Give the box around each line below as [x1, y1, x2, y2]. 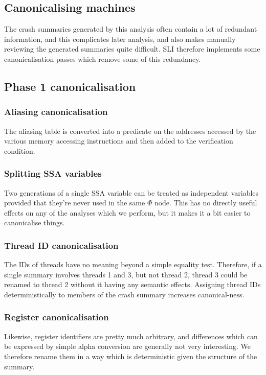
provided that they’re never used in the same [4, 197, 145, 208]
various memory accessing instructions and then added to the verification [4, 135, 233, 146]
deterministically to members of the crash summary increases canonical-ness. [4, 289, 245, 299]
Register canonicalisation [4, 311, 109, 323]
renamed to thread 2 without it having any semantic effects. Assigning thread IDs [4, 279, 261, 290]
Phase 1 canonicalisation [4, 78, 136, 94]
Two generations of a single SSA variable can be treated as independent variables [4, 187, 259, 198]
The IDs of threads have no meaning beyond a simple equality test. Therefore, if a [4, 259, 262, 270]
